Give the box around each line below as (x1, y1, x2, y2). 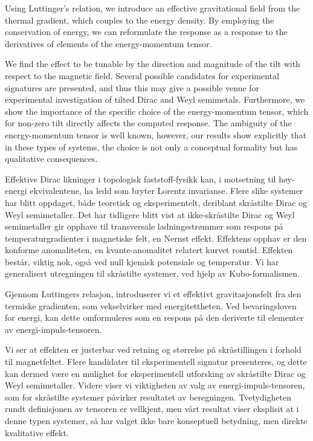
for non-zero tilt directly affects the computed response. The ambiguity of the (5, 117, 292, 129)
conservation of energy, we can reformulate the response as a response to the (5, 25, 288, 38)
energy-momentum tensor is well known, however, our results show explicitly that (5, 128, 307, 141)
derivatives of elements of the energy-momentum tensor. (5, 37, 212, 50)
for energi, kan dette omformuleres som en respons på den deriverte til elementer (5, 311, 304, 324)
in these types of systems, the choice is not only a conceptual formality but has (5, 140, 298, 153)
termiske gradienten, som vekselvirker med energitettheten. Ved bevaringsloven (5, 299, 297, 312)
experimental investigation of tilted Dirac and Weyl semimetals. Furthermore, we (5, 93, 305, 106)
